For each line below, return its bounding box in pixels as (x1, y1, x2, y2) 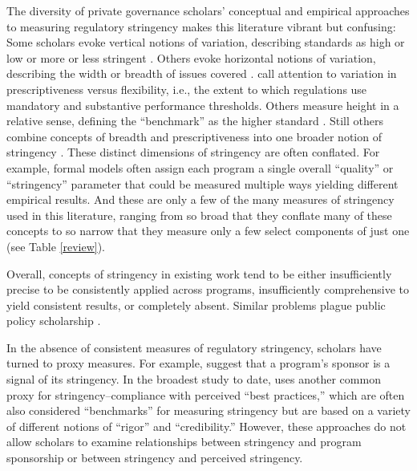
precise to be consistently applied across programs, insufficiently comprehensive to (6, 281, 410, 298)
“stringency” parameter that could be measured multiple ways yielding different (6, 175, 399, 192)
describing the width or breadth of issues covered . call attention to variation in (6, 65, 397, 82)
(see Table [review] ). (6, 238, 106, 254)
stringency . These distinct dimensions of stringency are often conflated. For (6, 144, 380, 160)
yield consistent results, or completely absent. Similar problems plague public (6, 296, 386, 313)
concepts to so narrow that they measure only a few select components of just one (6, 222, 410, 239)
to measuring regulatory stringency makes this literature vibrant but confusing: (6, 18, 396, 35)
